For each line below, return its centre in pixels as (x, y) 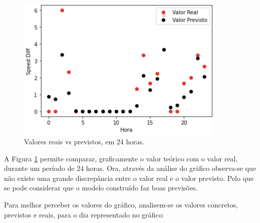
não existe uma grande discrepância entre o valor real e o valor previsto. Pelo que (129, 178)
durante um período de (39, 168)
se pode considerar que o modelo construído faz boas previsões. (101, 188)
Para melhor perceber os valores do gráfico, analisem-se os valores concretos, (121, 205)
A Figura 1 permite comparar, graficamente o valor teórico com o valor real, (121, 158)
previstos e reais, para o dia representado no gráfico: (84, 214)
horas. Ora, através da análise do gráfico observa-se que (171, 168)
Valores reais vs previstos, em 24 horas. (84, 142)
